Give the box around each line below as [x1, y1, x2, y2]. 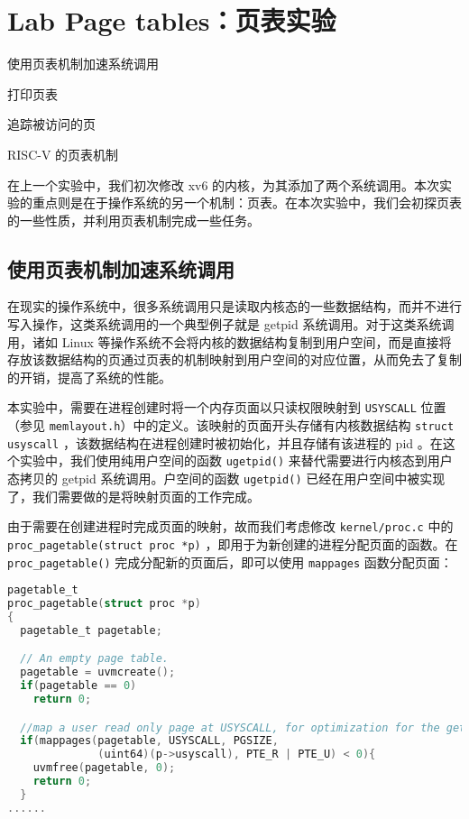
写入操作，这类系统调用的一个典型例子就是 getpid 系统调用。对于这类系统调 [7, 315, 455, 334]
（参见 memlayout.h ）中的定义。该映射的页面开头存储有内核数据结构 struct [7, 416, 455, 435]
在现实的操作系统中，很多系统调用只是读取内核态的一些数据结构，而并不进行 [7, 297, 462, 316]
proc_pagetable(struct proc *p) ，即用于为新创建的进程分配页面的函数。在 [7, 534, 458, 553]
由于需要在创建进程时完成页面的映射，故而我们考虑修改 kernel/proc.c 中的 [7, 517, 454, 536]
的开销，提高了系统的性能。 [7, 367, 171, 386]
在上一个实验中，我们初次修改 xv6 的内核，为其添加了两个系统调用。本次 [7, 175, 440, 194]
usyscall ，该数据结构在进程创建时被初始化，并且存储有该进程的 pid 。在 [7, 433, 443, 452]
